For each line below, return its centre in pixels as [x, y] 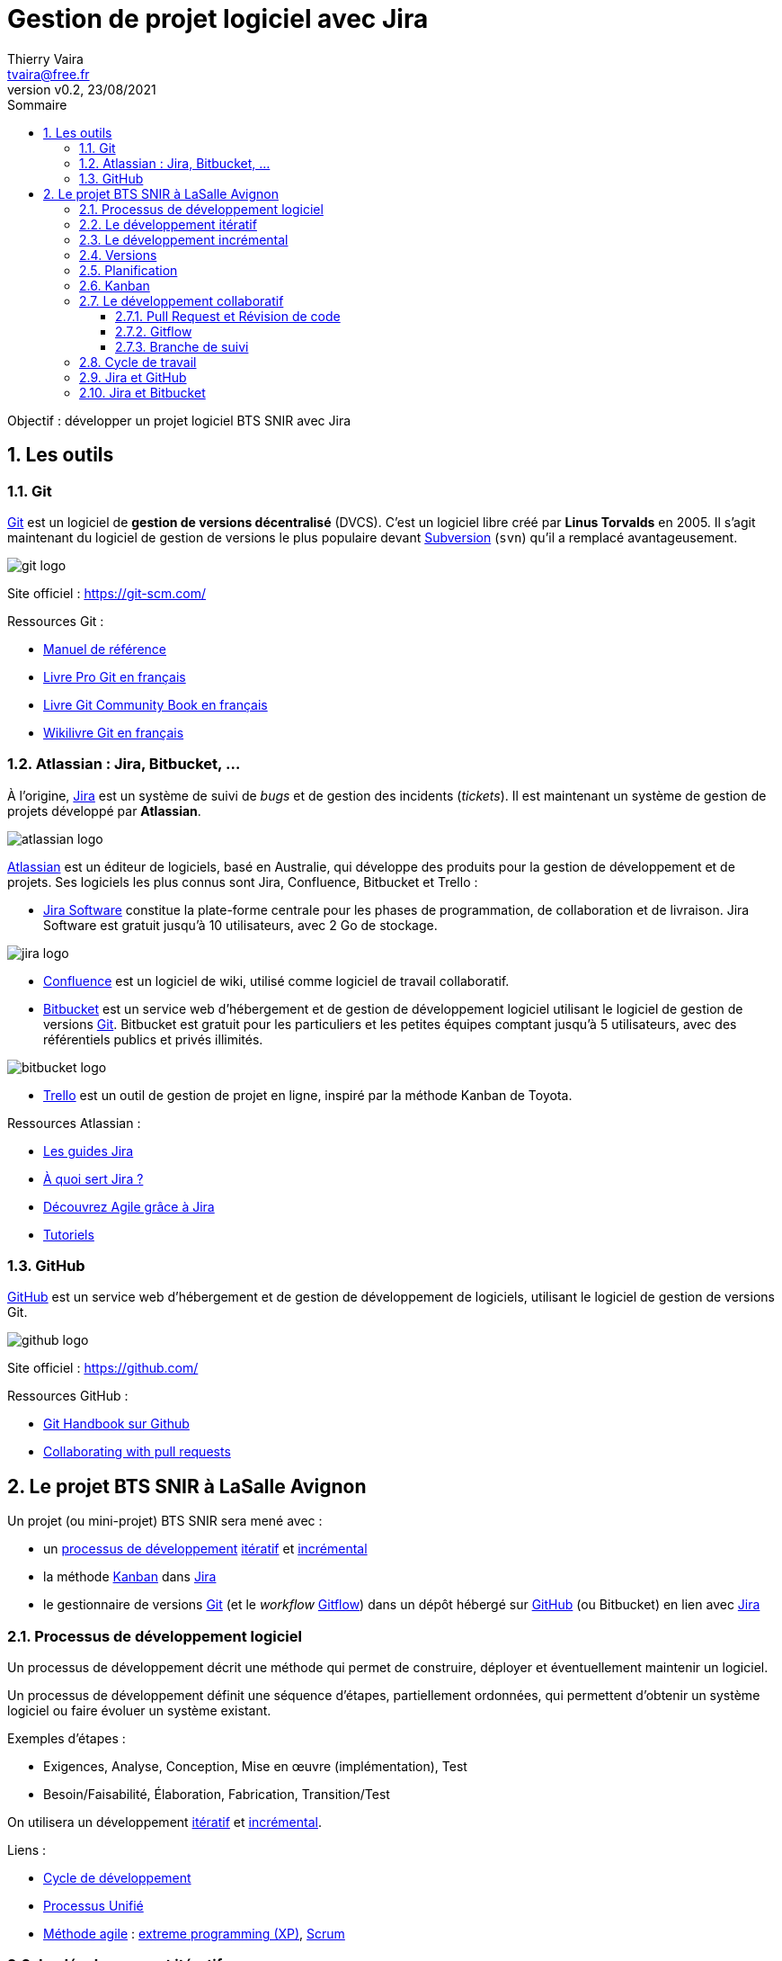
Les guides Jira [89, 1151]
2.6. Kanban [115, 285]
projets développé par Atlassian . [104, 810]
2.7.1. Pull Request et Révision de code [228, 316]
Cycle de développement [117, 1878]
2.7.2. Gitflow [154, 331]
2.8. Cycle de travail [138, 362]
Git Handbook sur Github [116, 1424]
